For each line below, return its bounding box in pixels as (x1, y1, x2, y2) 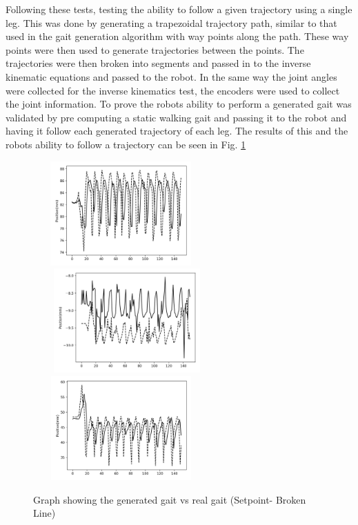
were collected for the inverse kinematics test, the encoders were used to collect (6, 83, 340, 97)
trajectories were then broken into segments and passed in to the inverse (6, 56, 311, 70)
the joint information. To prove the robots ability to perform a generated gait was (6, 97, 352, 111)
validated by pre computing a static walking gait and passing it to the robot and (6, 110, 347, 124)
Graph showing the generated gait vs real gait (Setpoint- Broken (33, 492, 306, 506)
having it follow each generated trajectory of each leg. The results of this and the (6, 123, 348, 138)
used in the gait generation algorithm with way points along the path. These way (6, 29, 349, 43)
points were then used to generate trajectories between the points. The (6, 42, 304, 57)
